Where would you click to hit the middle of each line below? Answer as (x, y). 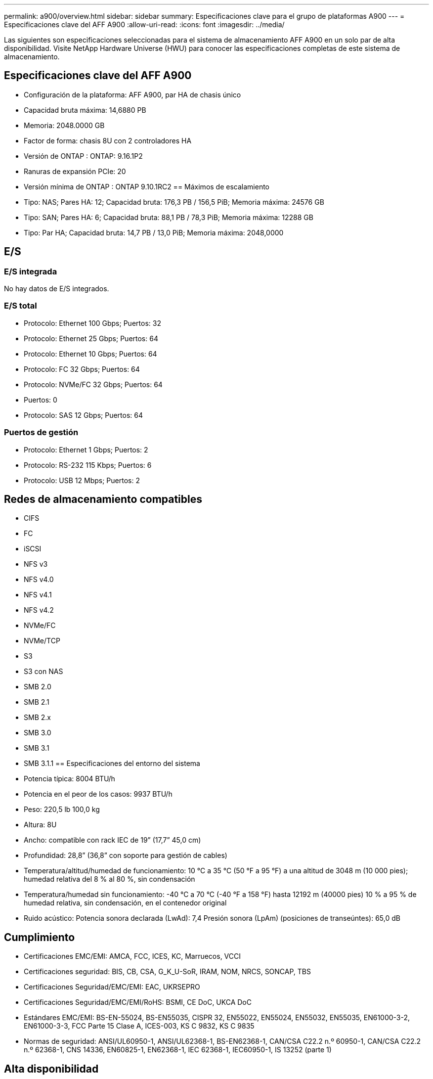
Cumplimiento (40, 937)
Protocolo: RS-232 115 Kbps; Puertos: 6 (88, 465)
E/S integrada (31, 271)
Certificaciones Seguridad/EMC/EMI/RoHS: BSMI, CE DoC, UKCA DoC (138, 1002)
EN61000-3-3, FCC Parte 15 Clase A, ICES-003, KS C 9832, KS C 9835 (139, 1026)
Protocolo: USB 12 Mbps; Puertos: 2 (82, 480)
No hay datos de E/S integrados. (57, 289)
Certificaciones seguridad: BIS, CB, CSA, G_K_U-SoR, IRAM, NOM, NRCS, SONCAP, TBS (168, 972)
